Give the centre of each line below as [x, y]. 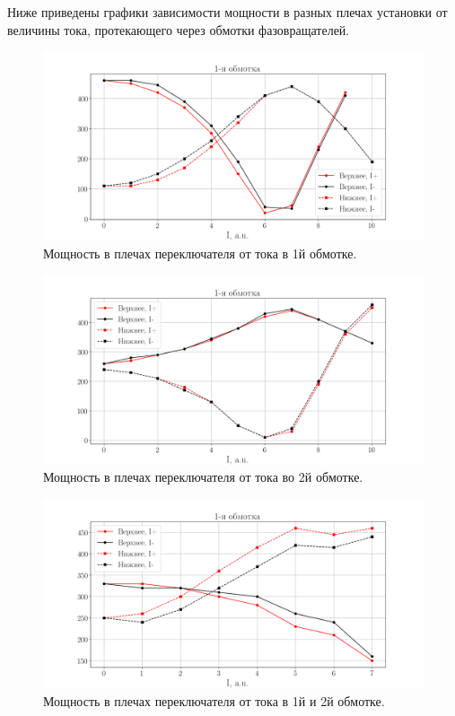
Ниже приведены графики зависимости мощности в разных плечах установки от [227, 12]
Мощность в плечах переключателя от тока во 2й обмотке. [203, 477]
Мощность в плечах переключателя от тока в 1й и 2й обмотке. [214, 700]
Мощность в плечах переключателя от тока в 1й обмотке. [200, 253]
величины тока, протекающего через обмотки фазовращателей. [179, 29]
